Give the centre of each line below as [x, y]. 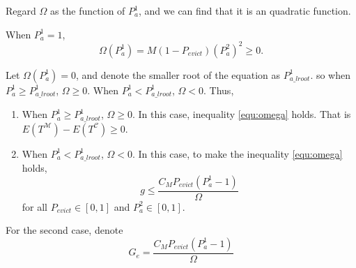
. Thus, [219, 90]
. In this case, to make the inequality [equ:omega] [237, 153]
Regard [21, 10]
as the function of [87, 10]
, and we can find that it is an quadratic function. [245, 10]
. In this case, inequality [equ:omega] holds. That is [241, 114]
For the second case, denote [64, 230]
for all [35, 206]
